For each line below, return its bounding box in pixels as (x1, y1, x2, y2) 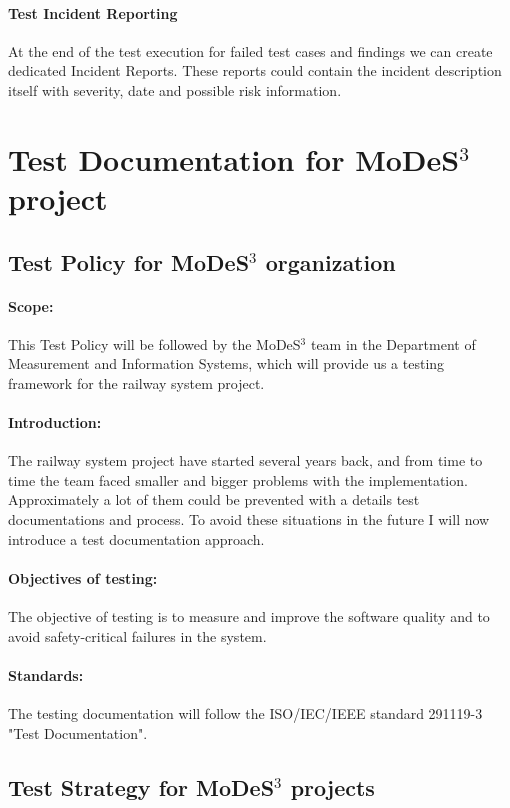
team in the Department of (310, 333, 476, 354)
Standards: (8, 664, 84, 685)
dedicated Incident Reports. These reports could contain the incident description (8, 60, 502, 81)
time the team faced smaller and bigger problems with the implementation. (8, 469, 468, 490)
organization (265, 246, 396, 277)
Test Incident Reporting (8, 2, 178, 23)
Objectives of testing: (8, 567, 158, 588)
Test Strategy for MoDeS (8, 771, 275, 802)
